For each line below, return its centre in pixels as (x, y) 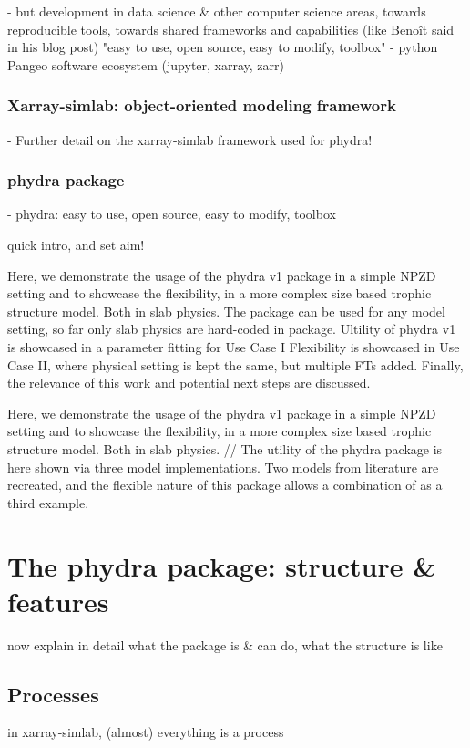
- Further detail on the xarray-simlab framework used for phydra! (190, 139)
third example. (48, 502)
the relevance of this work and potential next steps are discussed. (189, 383)
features (58, 601)
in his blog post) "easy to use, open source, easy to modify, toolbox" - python (223, 47)
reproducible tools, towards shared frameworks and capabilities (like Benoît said (231, 29)
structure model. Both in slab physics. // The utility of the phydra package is (225, 448)
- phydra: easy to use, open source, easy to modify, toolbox (172, 214)
